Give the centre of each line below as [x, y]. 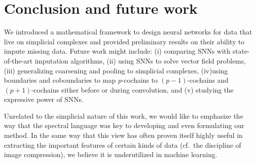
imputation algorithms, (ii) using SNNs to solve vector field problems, [140, 60]
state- [241, 51]
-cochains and [208, 80]
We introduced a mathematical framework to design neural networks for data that [128, 32]
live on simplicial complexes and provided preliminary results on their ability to [124, 41]
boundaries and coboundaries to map [60, 80]
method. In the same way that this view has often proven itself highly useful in [123, 135]
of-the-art [18, 60]
